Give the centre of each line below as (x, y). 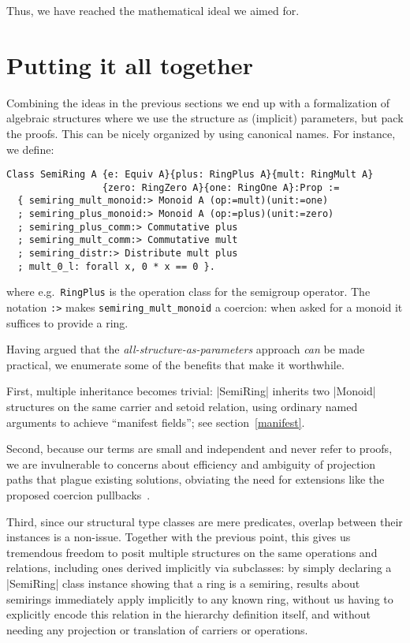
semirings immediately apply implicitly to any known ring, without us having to (200, 598)
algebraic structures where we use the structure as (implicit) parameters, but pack (205, 118)
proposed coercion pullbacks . (78, 495)
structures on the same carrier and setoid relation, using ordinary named (182, 407)
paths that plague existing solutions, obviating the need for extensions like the (196, 479)
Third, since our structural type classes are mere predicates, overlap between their (205, 521)
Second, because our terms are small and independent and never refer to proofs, (199, 449)
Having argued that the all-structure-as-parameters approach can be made (186, 349)
